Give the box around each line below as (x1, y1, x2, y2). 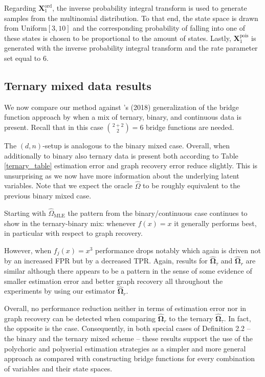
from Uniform (4, 23, 47, 33)
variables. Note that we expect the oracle (4, 180, 132, 191)
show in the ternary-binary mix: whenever (4, 217, 136, 228)
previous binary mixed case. (4, 190, 92, 201)
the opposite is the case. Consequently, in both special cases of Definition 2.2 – (4, 323, 251, 334)
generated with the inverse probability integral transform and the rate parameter (4, 42, 258, 53)
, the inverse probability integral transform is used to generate (52, 3, 247, 13)
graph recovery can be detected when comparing (4, 313, 156, 323)
